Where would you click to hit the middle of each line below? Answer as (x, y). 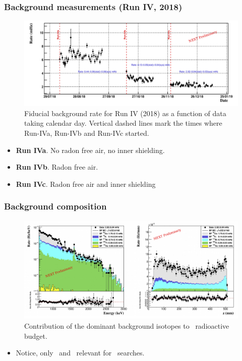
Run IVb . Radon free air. (57, 167)
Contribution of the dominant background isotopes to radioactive (127, 325)
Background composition (55, 206)
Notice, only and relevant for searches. (80, 353)
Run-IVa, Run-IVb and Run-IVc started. (87, 133)
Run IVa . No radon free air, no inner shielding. (90, 150)
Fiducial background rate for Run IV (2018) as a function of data (125, 113)
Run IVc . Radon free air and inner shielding (86, 184)
